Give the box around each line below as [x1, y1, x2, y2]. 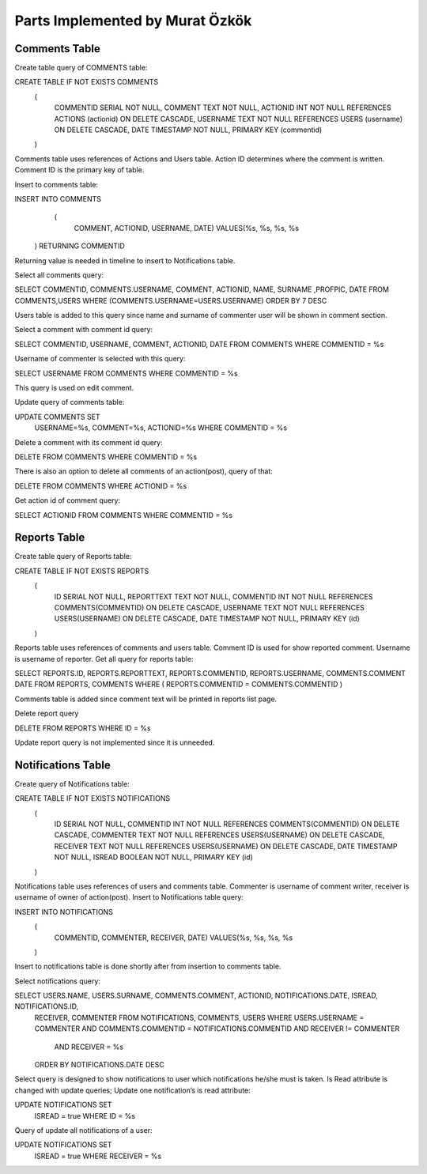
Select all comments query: [14, 270, 104, 280]
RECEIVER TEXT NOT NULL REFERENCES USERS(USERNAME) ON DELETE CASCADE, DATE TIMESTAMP [54, 841, 398, 851]
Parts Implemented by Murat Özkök [14, 12, 252, 29]
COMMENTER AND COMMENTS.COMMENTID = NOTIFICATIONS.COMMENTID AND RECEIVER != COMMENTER [34, 1024, 400, 1033]
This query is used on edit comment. [14, 383, 134, 393]
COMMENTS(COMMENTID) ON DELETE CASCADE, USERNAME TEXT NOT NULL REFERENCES [54, 603, 365, 613]
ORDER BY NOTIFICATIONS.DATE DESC [34, 1060, 165, 1070]
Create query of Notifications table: [14, 779, 130, 788]
